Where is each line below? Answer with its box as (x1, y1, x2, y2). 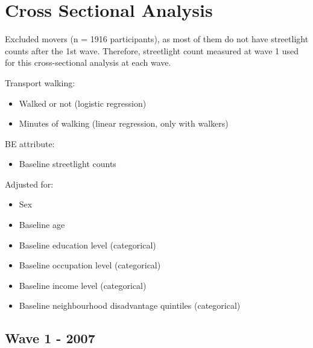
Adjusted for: (5, 177, 54, 190)
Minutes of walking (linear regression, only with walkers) (19, 117, 229, 130)
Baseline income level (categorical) (19, 279, 147, 291)
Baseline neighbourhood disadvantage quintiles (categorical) (19, 299, 241, 312)
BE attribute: (5, 137, 55, 150)
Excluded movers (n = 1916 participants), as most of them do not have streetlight (5, 33, 309, 45)
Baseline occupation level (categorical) (19, 259, 161, 271)
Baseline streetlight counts (19, 157, 116, 170)
